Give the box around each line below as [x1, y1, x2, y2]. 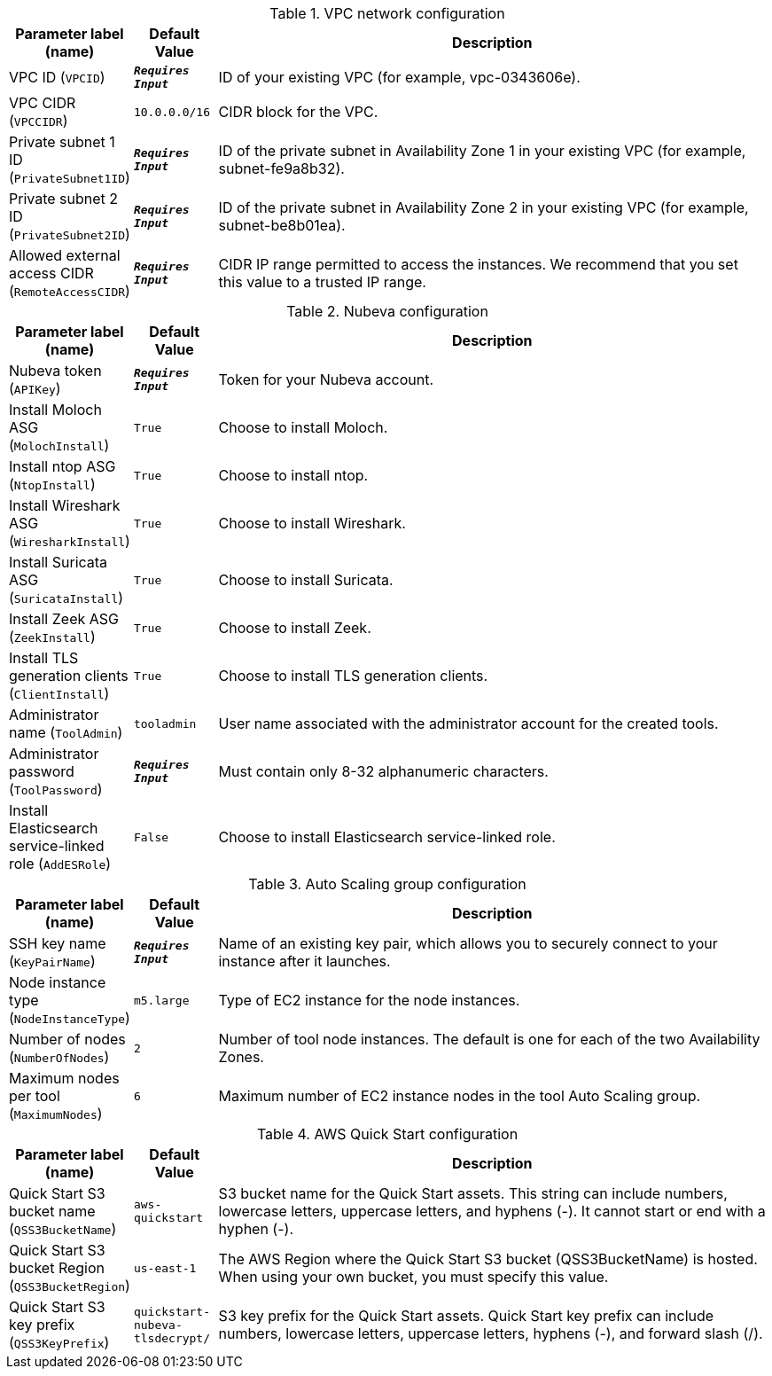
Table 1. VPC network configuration [269, 4, 505, 22]
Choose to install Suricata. [218, 571, 394, 589]
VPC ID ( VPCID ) [9, 68, 105, 86]
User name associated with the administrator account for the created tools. [218, 715, 719, 732]
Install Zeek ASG [9, 610, 119, 628]
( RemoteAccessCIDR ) [9, 282, 130, 300]
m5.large [133, 993, 190, 1007]
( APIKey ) [9, 379, 61, 397]
